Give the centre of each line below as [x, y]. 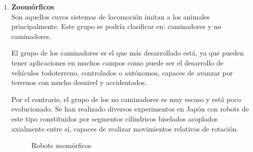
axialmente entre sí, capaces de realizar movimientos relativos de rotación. [125, 128]
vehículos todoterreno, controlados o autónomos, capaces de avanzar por [122, 72]
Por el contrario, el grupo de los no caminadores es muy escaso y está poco [126, 99]
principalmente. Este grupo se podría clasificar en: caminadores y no [116, 26]
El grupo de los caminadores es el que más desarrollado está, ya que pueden [128, 53]
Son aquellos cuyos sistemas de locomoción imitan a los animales [110, 16]
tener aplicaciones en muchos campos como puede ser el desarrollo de [117, 62]
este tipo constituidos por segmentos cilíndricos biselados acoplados [114, 118]
